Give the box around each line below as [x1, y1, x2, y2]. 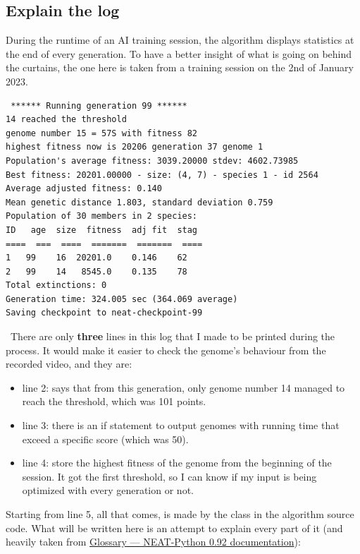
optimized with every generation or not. [22, 483, 194, 498]
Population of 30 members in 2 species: [6, 211, 198, 222]
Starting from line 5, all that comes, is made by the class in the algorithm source [6, 507, 354, 522]
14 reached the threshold [6, 114, 127, 125]
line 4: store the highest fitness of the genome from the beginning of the [22, 455, 332, 470]
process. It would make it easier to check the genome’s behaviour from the [6, 342, 326, 357]
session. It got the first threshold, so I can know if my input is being [22, 469, 317, 483]
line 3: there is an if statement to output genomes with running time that [22, 418, 340, 433]
